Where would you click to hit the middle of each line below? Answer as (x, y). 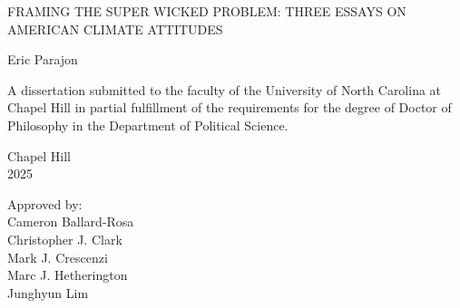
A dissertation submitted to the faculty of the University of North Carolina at (225, 89)
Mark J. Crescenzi (58, 257)
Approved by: (45, 203)
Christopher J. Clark (65, 239)
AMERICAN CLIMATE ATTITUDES (115, 29)
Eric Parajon (43, 59)
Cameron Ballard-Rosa (71, 221)
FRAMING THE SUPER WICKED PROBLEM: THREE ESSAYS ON (207, 11)
